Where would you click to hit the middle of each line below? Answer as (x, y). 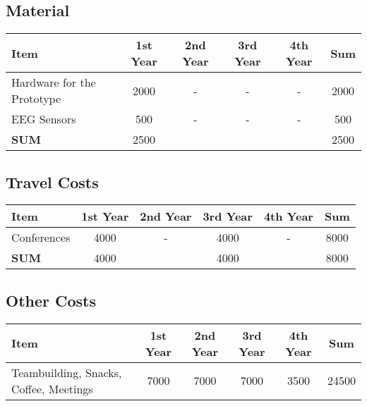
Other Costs (51, 300)
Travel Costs (52, 182)
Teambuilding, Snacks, (67, 372)
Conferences (41, 238)
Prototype (36, 99)
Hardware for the (54, 82)
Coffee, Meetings (52, 388)
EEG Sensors (44, 119)
